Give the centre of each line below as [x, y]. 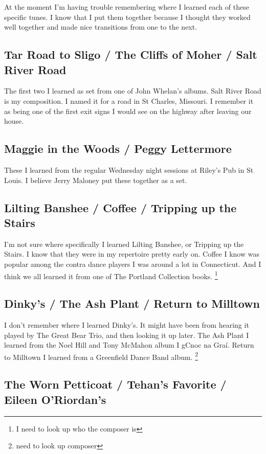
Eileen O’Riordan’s [55, 399]
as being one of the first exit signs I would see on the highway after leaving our [128, 111]
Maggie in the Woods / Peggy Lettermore [118, 149]
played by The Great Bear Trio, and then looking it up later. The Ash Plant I [127, 335]
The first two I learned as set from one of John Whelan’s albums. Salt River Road [133, 91]
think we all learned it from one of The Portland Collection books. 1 [111, 275]
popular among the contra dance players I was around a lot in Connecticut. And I [133, 264]
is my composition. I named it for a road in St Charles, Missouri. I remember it [129, 100]
